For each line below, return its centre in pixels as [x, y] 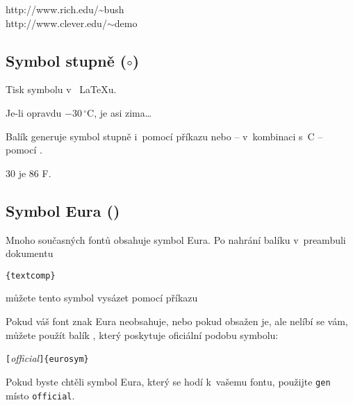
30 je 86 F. [28, 173]
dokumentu [30, 253]
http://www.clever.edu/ [56, 23]
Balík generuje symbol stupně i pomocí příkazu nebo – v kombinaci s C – [164, 136]
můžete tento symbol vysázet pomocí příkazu [102, 298]
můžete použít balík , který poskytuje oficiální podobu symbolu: [142, 334]
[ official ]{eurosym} [47, 358]
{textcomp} [31, 275]
